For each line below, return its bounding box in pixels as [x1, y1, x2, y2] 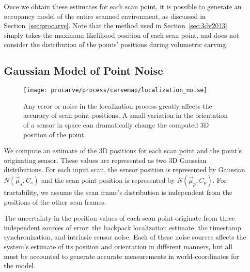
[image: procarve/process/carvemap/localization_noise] [23, 87, 207, 94]
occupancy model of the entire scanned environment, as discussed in [4, 11, 206, 21]
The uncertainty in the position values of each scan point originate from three [4, 213, 235, 223]
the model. [4, 260, 35, 271]
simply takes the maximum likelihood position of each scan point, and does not [4, 30, 239, 40]
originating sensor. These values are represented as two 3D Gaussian [4, 155, 207, 165]
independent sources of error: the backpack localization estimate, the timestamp [4, 222, 241, 232]
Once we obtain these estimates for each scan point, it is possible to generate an [4, 1, 242, 11]
